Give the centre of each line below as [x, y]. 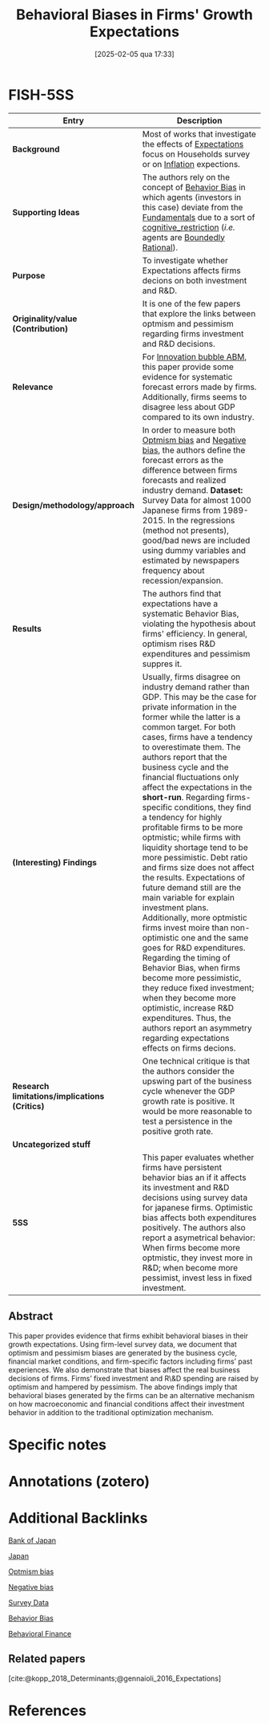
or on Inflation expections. [191, 164]
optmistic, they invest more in [197, 1258]
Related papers [47, 1659]
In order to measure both [189, 429]
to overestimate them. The [192, 746]
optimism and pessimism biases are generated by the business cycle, [123, 1352]
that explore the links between [199, 313]
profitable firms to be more [193, 827]
